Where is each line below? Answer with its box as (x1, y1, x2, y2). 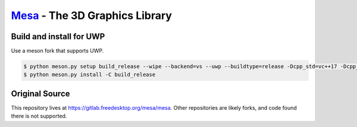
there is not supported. (11, 113, 67, 120)
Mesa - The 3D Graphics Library (11, 9, 173, 22)
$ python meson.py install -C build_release (23, 71, 156, 78)
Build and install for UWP (11, 31, 105, 42)
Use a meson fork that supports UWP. (11, 47, 104, 55)
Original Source (11, 88, 71, 99)
